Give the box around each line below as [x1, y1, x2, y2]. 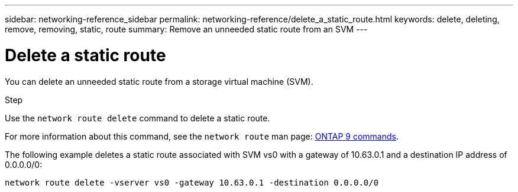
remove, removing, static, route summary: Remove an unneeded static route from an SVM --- [5, 24, 368, 34]
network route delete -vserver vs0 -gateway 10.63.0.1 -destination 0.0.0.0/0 [5, 177, 379, 187]
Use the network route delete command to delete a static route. [5, 112, 270, 123]
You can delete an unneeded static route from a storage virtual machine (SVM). [5, 76, 313, 87]
